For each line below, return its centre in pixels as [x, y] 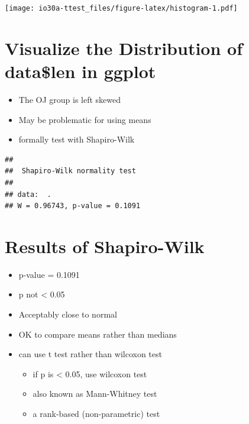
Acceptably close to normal [68, 314]
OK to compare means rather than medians [98, 334]
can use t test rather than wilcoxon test [90, 354]
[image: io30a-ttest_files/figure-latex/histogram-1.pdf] [121, 8]
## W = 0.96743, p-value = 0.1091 [73, 206]
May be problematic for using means [85, 119]
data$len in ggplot [80, 71]
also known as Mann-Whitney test [95, 394]
